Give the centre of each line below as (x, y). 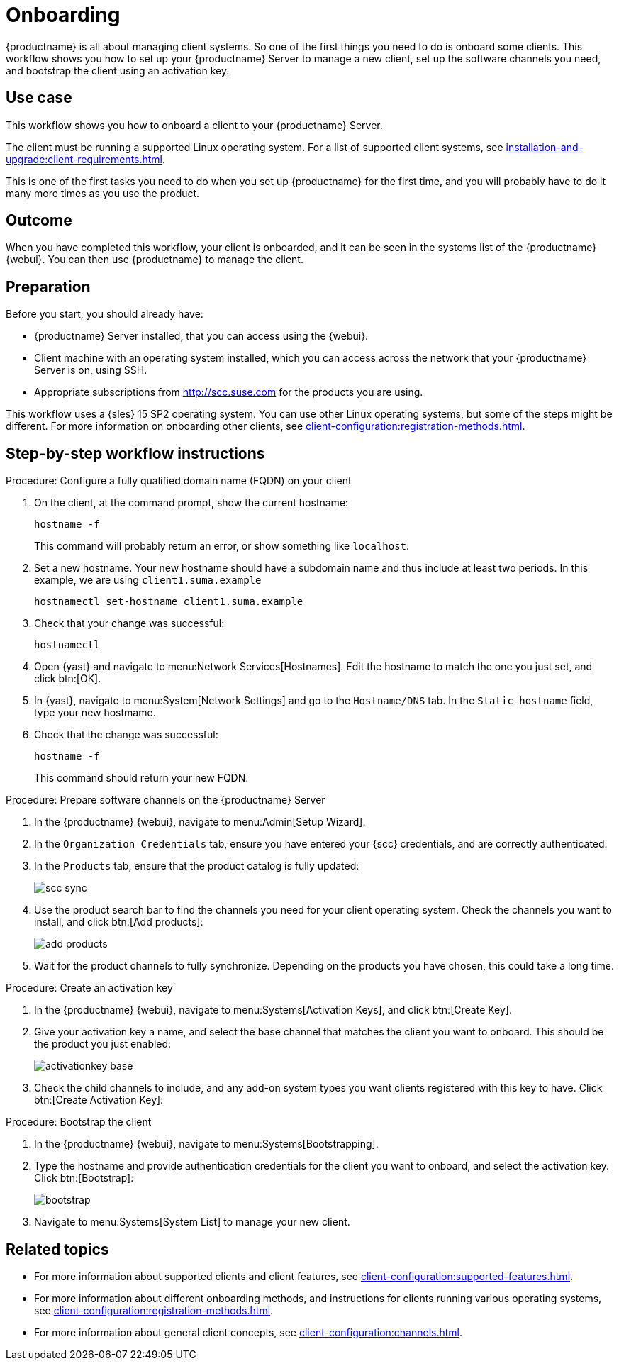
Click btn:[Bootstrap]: (84, 1178)
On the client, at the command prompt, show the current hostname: (191, 503)
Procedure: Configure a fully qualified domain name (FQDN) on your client (179, 481)
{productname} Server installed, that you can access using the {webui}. (201, 336)
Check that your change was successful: (129, 623)
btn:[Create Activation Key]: (99, 1100)
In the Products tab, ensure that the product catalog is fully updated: (197, 866)
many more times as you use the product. (103, 193)
